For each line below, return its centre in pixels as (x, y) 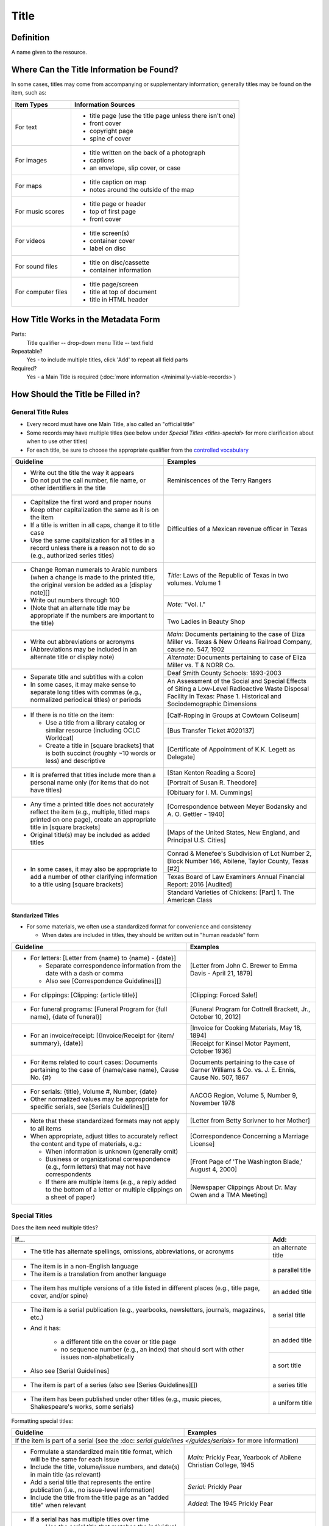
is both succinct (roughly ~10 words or (101, 753)
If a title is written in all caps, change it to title (95, 525)
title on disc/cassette (119, 262)
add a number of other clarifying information (94, 877)
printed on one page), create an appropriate (93, 819)
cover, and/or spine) (59, 1295)
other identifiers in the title (68, 488)
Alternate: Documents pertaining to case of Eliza (237, 657)
